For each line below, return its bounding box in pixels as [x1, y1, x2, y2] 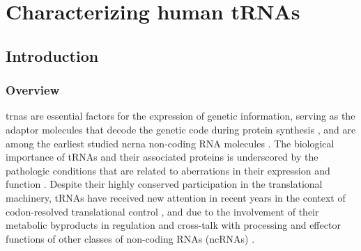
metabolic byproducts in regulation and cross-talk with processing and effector [6, 218, 341, 232]
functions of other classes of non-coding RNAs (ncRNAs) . [6, 231, 255, 245]
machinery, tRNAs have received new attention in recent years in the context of [6, 190, 346, 204]
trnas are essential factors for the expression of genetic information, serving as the [6, 108, 355, 123]
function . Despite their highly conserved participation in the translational [6, 177, 323, 191]
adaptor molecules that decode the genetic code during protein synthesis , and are [6, 122, 356, 136]
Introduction [6, 44, 99, 66]
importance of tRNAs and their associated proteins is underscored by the [6, 149, 318, 164]
